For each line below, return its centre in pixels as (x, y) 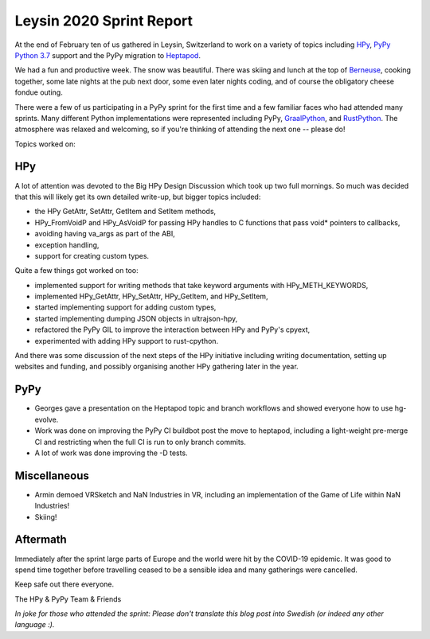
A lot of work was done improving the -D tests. (111, 453)
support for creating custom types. (92, 255)
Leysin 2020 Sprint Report (104, 21)
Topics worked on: (45, 144)
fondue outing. (39, 92)
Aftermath (41, 540)
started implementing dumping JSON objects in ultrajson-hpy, (136, 318)
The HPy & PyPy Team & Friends (68, 599)
